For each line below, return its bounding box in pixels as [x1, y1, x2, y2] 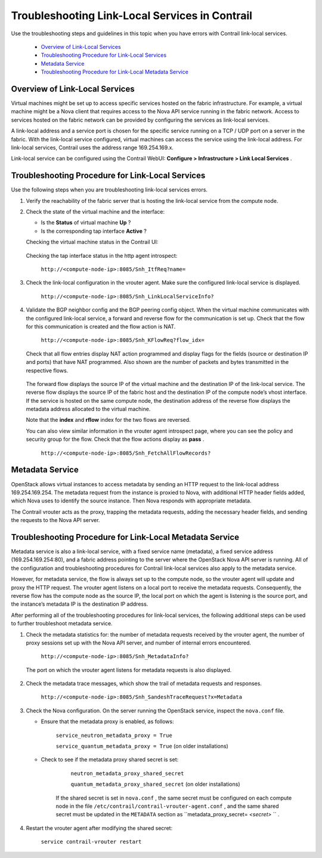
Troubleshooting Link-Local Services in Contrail [11, 9, 253, 22]
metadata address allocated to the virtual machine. [26, 406, 151, 413]
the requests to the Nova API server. [11, 517, 100, 524]
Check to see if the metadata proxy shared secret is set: [41, 756, 179, 763]
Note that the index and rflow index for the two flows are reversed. [26, 416, 191, 424]
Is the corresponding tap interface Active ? [41, 227, 147, 234]
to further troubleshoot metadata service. [11, 620, 113, 627]
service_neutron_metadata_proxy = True [55, 732, 172, 739]
